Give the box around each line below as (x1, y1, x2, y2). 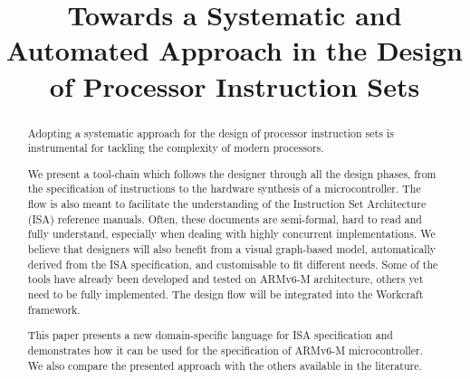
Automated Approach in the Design (6, 32, 464, 69)
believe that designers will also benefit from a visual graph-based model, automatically (27, 242, 436, 257)
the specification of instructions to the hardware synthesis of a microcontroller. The (27, 181, 421, 196)
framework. (27, 301, 81, 317)
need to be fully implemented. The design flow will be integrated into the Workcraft (27, 287, 424, 301)
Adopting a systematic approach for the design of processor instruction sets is (27, 125, 394, 140)
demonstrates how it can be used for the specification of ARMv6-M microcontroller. (27, 342, 424, 357)
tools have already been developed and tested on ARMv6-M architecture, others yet (27, 271, 424, 287)
